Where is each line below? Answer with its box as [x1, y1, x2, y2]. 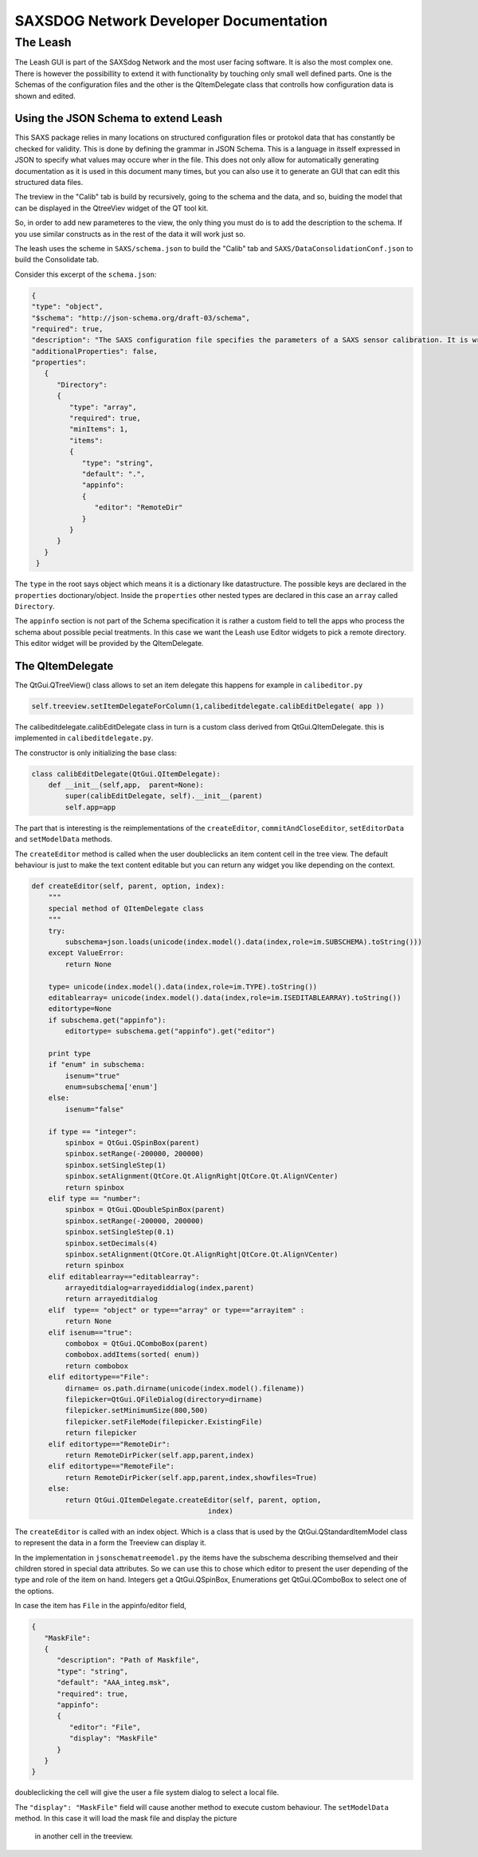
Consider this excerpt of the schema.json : [14, 270, 157, 279]
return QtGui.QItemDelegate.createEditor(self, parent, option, [65, 1495, 322, 1505]
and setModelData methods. [14, 834, 113, 844]
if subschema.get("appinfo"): [48, 1015, 167, 1025]
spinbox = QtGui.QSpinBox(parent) [65, 1139, 200, 1147]
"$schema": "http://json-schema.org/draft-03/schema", [31, 313, 250, 322]
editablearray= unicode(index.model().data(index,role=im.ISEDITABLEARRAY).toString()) [48, 993, 402, 1002]
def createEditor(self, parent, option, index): [31, 882, 225, 891]
